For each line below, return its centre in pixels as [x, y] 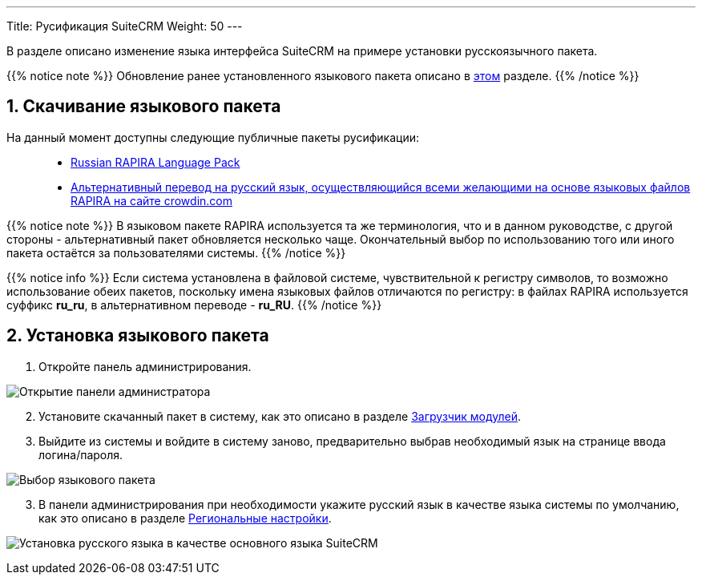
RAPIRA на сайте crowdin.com [151, 200]
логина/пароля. [81, 454]
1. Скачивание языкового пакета [144, 107]
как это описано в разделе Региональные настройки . [185, 518]
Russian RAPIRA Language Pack [155, 162]
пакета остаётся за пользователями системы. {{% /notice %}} [176, 252]
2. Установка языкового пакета [138, 336]
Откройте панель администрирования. [145, 366]
